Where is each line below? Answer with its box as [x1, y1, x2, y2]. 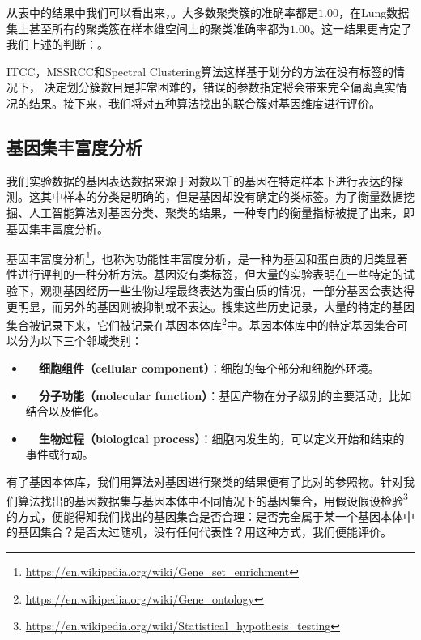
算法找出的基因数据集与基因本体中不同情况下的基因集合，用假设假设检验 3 [17, 489, 408, 509]
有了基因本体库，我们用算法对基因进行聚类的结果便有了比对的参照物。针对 [6, 472, 403, 489]
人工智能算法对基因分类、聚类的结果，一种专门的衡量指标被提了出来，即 [28, 203, 415, 220]
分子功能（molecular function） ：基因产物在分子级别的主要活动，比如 [38, 386, 412, 403]
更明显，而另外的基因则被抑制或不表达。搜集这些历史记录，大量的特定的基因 [6, 297, 415, 314]
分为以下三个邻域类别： [17, 332, 142, 349]
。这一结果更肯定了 [309, 19, 412, 36]
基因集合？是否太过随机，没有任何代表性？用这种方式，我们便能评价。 [17, 523, 392, 540]
